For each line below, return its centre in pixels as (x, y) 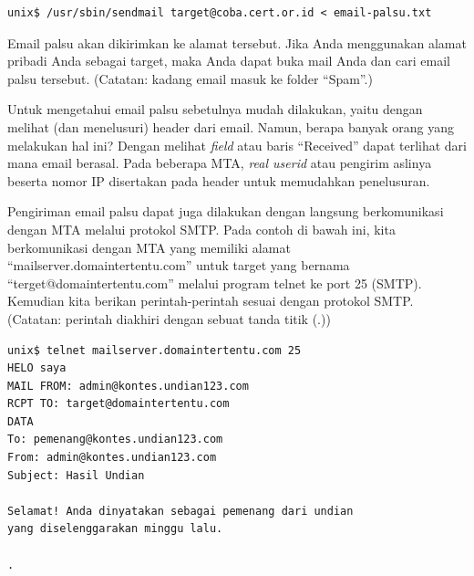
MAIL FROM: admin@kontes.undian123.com (128, 386)
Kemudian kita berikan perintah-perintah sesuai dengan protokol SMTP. (211, 301)
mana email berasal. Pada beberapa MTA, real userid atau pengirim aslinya (220, 163)
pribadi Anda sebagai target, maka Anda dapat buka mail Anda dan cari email (229, 61)
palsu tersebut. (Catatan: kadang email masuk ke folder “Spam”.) (190, 78)
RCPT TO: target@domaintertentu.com (118, 404)
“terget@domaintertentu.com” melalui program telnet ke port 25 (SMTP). (215, 283)
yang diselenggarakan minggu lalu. (115, 529)
